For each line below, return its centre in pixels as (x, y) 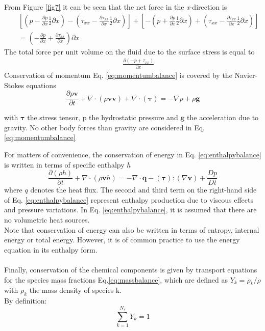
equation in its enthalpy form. (51, 249)
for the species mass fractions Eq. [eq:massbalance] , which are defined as (116, 279)
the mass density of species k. (76, 290)
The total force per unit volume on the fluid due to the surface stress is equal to (129, 51)
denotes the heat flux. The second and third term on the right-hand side (143, 190)
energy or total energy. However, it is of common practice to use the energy (122, 240)
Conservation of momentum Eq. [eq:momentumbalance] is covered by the (118, 75)
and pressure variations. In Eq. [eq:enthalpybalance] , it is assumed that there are (130, 210)
